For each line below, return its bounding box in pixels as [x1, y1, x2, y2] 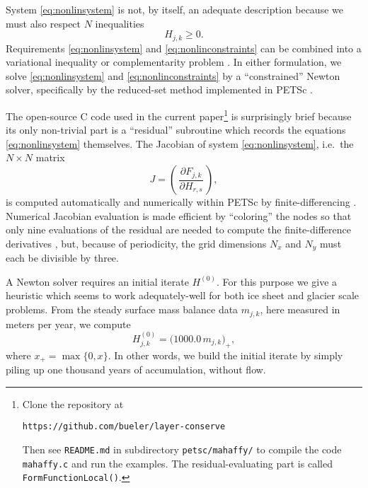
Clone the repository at [22, 396, 124, 411]
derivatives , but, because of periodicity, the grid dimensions [6, 236, 267, 250]
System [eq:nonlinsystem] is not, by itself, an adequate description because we [6, 2, 343, 16]
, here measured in [260, 302, 340, 317]
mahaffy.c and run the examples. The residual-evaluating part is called [22, 455, 333, 470]
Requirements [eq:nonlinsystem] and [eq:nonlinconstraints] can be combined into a [6, 40, 362, 55]
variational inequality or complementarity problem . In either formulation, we [6, 54, 342, 69]
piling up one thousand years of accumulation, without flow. [6, 362, 266, 377]
